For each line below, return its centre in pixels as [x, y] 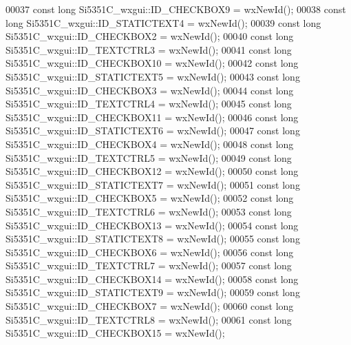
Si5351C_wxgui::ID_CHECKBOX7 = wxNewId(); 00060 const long [150, 306]
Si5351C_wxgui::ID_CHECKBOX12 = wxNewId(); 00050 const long [152, 171]
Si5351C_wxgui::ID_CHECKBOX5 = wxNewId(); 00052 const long [150, 198]
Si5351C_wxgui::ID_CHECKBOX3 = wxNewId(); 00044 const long [150, 90]
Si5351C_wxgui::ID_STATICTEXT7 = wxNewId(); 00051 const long [153, 184]
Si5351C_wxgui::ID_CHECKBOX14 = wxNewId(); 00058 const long [152, 279]
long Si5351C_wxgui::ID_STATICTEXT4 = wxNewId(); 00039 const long [163, 22]
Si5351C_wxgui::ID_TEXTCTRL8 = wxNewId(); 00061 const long [149, 319]
